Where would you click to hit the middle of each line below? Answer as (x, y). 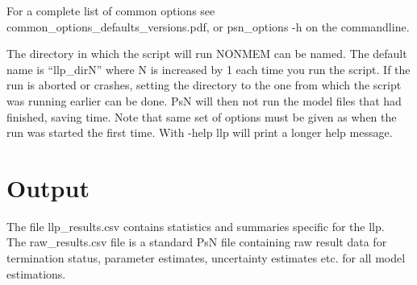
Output (48, 187)
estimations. (36, 273)
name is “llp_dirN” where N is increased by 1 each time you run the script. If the (208, 69)
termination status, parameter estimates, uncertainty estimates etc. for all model (206, 258)
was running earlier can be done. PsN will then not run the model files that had (204, 100)
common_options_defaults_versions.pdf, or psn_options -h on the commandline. (208, 26)
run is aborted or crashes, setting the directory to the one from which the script (204, 85)
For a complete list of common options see (111, 10)
